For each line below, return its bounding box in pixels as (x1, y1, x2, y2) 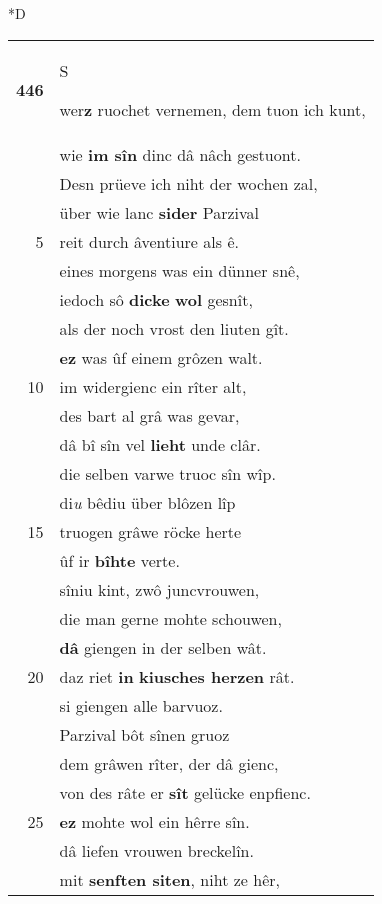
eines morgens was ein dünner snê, (59, 258, 300, 282)
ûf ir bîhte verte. (59, 548, 180, 572)
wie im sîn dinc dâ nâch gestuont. (59, 142, 301, 166)
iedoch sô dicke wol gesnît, (59, 287, 253, 311)
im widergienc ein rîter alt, (59, 374, 247, 398)
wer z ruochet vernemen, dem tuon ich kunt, (59, 97, 366, 121)
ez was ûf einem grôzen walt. (59, 345, 263, 369)
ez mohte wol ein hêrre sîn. (59, 809, 250, 833)
